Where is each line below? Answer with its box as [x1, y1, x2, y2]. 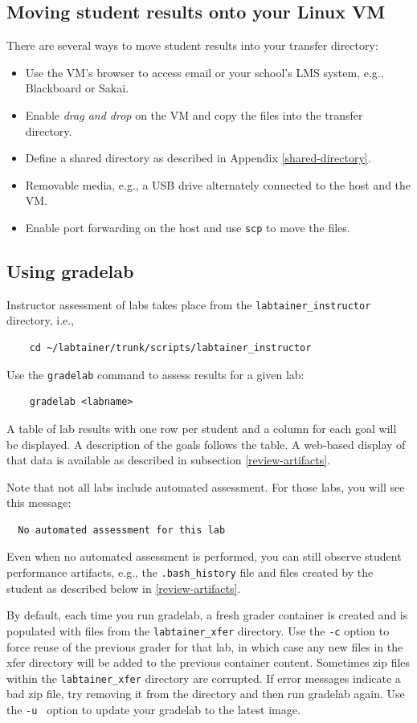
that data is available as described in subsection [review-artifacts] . [6, 451, 331, 468]
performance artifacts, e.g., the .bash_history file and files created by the [6, 564, 374, 581]
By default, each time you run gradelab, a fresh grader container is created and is [6, 607, 408, 623]
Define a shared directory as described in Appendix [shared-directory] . [25, 149, 371, 166]
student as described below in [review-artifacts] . [6, 579, 241, 596]
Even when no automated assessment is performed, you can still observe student [6, 548, 402, 565]
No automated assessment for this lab [18, 524, 226, 536]
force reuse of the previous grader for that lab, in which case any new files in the [6, 638, 403, 655]
